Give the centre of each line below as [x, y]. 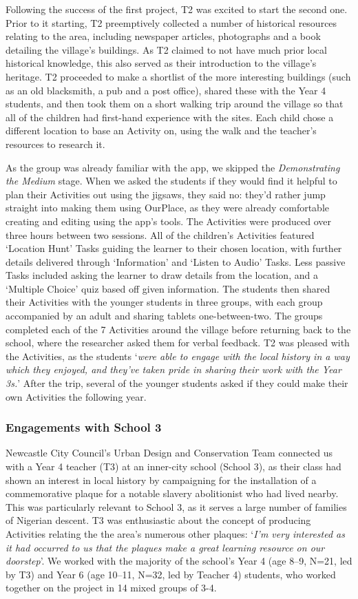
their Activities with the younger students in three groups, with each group [164, 302]
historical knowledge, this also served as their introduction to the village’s [161, 63]
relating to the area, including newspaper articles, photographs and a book [163, 36]
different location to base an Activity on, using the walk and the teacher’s [161, 130]
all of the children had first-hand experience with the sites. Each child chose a [170, 117]
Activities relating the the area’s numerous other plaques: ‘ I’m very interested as [175, 534]
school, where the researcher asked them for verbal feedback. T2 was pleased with [178, 343]
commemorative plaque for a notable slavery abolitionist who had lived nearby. [172, 493]
